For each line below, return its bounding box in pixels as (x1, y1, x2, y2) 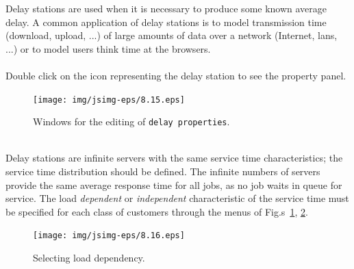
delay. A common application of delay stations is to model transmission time (5, 14, 327, 29)
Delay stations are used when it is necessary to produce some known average (5, 1, 327, 15)
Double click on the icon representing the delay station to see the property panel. (5, 68, 346, 82)
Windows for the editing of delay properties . (33, 114, 230, 129)
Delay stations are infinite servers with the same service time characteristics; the (5, 151, 343, 165)
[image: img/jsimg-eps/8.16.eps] (33, 231, 185, 241)
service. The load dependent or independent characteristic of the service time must (5, 191, 349, 205)
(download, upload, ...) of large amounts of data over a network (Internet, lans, (5, 28, 338, 42)
